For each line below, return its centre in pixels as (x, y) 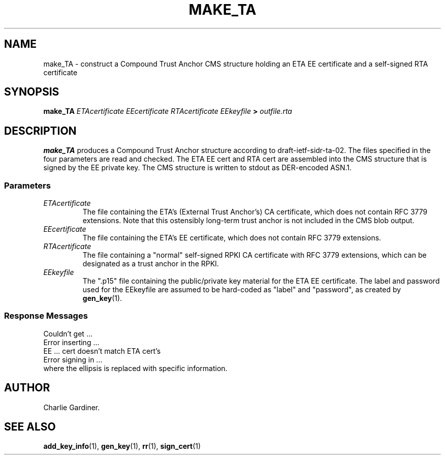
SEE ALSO (30, 427)
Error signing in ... (73, 359)
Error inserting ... (71, 342)
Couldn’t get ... (68, 333)
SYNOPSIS (32, 92)
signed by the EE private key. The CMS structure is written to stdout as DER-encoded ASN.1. (198, 168)
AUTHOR (27, 388)
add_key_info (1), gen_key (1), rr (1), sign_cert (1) (122, 446)
